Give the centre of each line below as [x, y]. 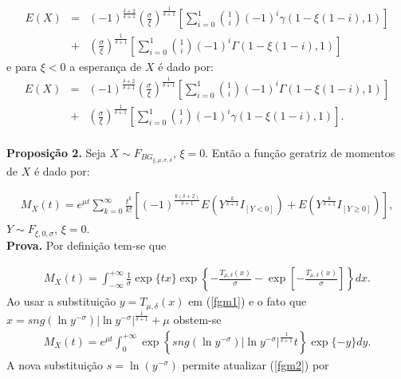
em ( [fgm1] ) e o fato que [248, 301]
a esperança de [106, 66]
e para [22, 66]
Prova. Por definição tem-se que [86, 245]
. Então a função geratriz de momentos [300, 152]
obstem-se [197, 320]
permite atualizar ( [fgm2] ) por [256, 364]
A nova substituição [55, 364]
